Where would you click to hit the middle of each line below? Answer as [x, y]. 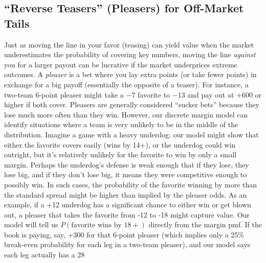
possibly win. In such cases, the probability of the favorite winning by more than [131, 184]
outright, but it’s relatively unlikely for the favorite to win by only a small [120, 154]
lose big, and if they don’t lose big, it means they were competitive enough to [126, 174]
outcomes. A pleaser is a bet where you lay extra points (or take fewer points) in [130, 74]
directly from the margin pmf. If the [205, 224]
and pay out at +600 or [225, 94]
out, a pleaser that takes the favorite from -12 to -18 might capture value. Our [127, 214]
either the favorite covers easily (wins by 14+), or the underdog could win [120, 144]
